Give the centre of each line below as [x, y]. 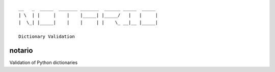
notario [21, 51]
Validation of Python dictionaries [44, 62]
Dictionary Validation [47, 36]
